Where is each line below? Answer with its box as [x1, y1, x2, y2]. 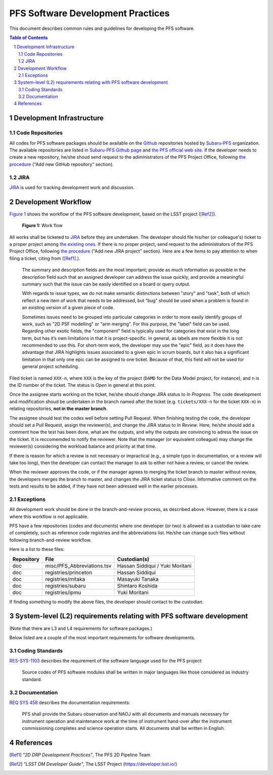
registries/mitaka [45, 575, 85, 582]
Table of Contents [9, 34, 48, 41]
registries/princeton [45, 569, 93, 576]
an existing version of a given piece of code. [22, 305, 115, 311]
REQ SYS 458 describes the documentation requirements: [9, 699, 130, 706]
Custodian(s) [117, 556, 150, 563]
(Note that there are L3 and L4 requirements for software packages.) [9, 625, 153, 631]
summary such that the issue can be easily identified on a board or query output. [22, 281, 191, 287]
